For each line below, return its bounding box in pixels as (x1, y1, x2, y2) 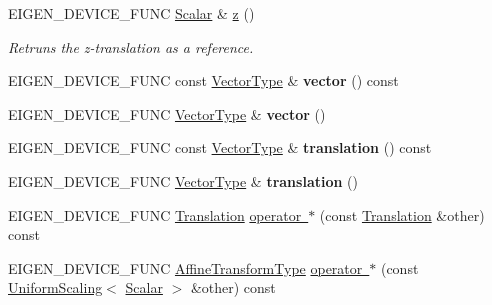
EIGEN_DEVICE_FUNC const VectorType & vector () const (8, 70, 399, 91)
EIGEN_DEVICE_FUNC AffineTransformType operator (8, 257, 363, 278)
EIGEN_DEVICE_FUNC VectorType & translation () (8, 170, 358, 191)
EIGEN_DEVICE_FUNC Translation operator (8, 204, 302, 225)
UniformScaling (8, 277, 103, 298)
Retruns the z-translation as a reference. (8, 36, 254, 57)
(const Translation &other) (319, 204, 485, 225)
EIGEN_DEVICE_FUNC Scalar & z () (8, 3, 255, 23)
